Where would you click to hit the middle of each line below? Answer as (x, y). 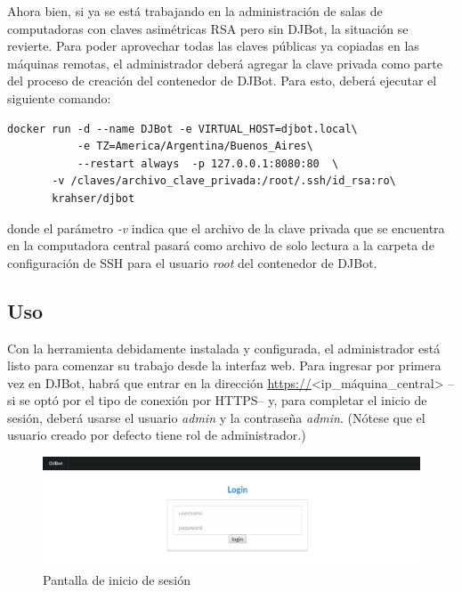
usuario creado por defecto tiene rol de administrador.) (157, 435)
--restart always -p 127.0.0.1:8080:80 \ (208, 163)
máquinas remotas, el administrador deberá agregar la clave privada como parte (225, 63)
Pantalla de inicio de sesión (117, 580)
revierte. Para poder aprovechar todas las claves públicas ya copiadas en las (213, 46)
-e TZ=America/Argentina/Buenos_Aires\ (195, 146)
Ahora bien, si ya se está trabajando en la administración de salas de (195, 11)
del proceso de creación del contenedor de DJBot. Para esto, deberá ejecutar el (222, 81)
